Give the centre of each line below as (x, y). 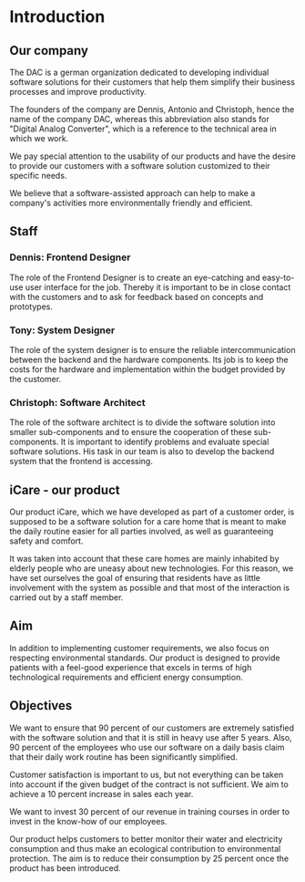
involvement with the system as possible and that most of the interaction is (149, 588)
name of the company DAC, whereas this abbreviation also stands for (140, 119)
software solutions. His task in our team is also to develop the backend (142, 451)
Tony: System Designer (62, 330)
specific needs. (38, 176)
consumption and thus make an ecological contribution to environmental (145, 848)
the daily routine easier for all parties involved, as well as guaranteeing (142, 532)
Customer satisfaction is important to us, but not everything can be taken (147, 774)
